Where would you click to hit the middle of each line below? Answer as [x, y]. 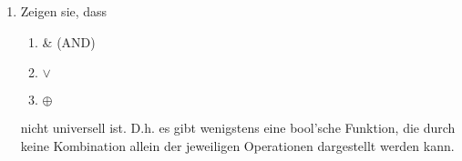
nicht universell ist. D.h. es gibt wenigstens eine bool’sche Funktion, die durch [238, 128]
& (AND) [69, 41]
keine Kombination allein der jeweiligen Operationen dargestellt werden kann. [237, 145]
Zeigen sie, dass [64, 11]
